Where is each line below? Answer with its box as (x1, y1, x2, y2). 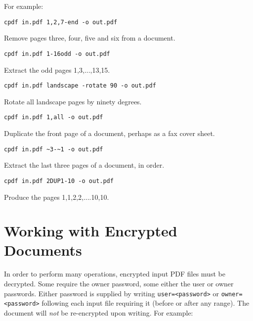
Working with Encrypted (4, 221, 177, 241)
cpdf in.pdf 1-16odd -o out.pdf (4, 50, 110, 57)
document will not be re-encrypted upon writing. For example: (4, 307, 193, 318)
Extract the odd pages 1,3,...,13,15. (4, 64, 110, 75)
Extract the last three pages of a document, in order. (4, 160, 165, 170)
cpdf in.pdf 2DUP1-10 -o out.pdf (4, 177, 114, 184)
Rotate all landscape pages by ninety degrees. (4, 96, 142, 106)
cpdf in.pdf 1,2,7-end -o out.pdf (4, 18, 118, 26)
